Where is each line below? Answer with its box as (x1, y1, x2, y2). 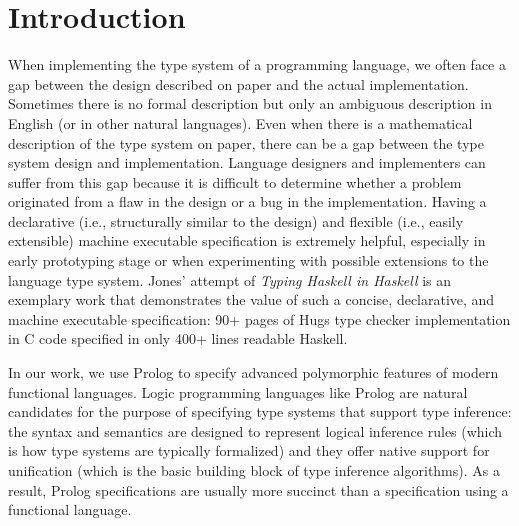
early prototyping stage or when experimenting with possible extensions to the (8, 250, 489, 271)
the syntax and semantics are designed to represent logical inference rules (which (8, 420, 503, 441)
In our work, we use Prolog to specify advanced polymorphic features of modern (8, 362, 499, 383)
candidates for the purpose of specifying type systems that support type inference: (8, 401, 512, 422)
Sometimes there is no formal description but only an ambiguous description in (8, 93, 492, 114)
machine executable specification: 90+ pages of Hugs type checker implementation (8, 308, 511, 329)
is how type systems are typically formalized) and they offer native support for (8, 440, 490, 461)
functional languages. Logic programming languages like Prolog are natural (8, 381, 468, 402)
